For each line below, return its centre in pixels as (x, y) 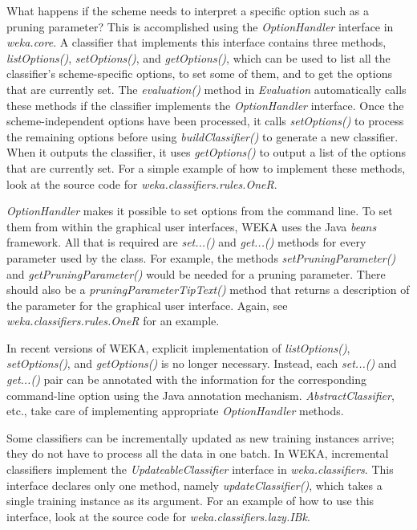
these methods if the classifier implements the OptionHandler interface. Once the (205, 105)
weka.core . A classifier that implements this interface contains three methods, (196, 42)
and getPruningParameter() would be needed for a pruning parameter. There (196, 273)
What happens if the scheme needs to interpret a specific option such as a (188, 10)
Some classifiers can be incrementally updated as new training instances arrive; (200, 437)
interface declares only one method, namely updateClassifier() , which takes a (194, 485)
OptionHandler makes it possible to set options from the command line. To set (200, 211)
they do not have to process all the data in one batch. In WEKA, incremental (198, 453)
